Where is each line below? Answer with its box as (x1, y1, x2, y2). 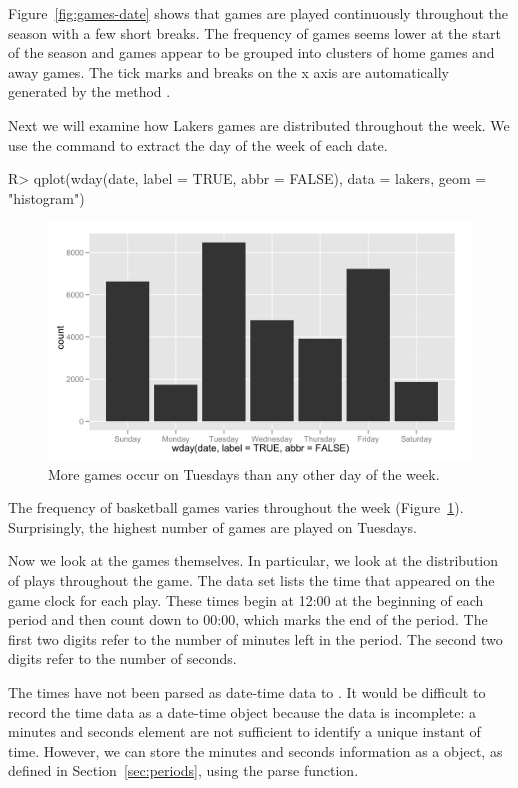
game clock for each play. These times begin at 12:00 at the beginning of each (8, 589, 484, 610)
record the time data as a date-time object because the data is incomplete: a (8, 701, 477, 722)
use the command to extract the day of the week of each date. (8, 134, 388, 155)
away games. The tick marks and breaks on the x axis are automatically (8, 61, 449, 82)
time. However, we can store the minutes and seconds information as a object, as (8, 740, 503, 761)
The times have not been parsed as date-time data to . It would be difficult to (8, 681, 486, 702)
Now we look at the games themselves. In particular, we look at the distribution (8, 550, 498, 571)
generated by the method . (8, 81, 171, 102)
